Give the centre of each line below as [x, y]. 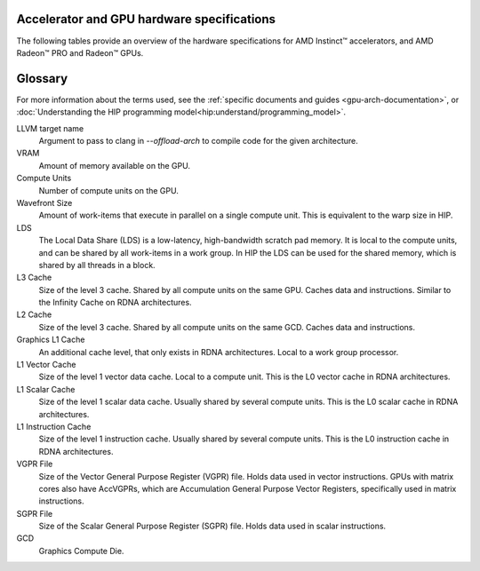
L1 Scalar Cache [46, 389]
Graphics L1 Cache [51, 340]
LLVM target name [50, 128]
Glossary [42, 79]
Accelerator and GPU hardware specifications [146, 19]
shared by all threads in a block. [97, 265]
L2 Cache [34, 314]
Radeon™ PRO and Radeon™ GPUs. [80, 52]
